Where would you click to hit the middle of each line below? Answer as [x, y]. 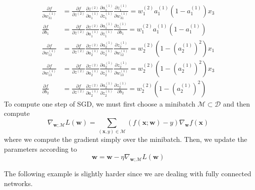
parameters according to [40, 149]
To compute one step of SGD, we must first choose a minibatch [100, 103]
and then [237, 103]
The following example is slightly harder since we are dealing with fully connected [128, 174]
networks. [18, 183]
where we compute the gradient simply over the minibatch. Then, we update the [126, 139]
